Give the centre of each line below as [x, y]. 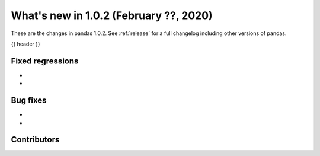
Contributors [35, 140]
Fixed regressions [45, 61]
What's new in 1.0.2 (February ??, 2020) [112, 15]
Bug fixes [29, 101]
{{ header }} [26, 44]
